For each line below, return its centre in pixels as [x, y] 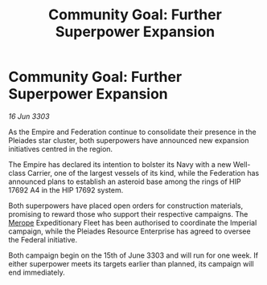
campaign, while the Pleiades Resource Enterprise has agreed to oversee [129, 231]
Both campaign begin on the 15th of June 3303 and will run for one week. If [133, 255]
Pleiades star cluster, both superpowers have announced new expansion [129, 140]
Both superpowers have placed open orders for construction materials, [126, 206]
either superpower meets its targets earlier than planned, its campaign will [131, 263]
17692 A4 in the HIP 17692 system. [66, 189]
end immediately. [37, 272]
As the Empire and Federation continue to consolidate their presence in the [132, 132]
